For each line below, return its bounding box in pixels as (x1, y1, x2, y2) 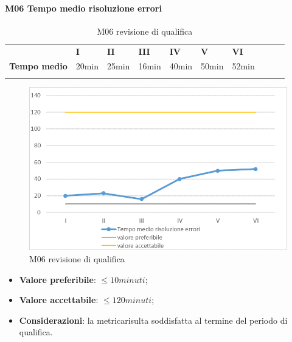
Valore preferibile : (19, 273, 96, 285)
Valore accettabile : (19, 293, 99, 306)
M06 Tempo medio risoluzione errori (5, 1, 162, 14)
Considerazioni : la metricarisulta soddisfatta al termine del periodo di (19, 313, 288, 326)
